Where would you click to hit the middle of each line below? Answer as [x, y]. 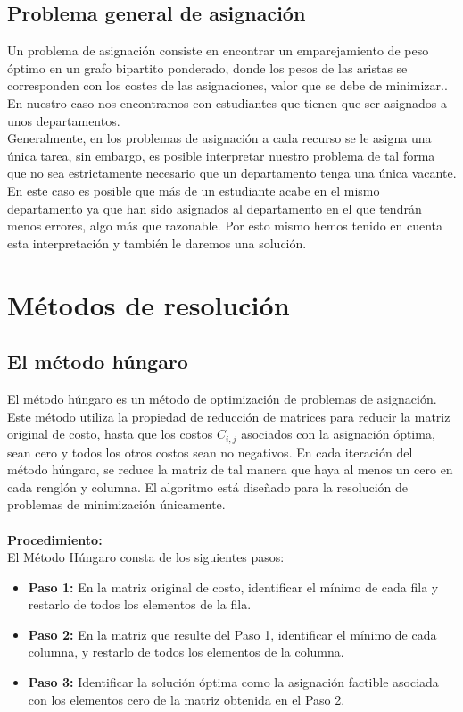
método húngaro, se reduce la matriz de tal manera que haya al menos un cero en [230, 469]
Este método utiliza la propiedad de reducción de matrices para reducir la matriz [229, 416]
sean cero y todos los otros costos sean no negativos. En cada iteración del [210, 452]
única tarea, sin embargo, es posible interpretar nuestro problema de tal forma [221, 155]
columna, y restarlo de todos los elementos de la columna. [186, 652]
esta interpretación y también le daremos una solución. [157, 243]
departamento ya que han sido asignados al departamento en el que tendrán [215, 208]
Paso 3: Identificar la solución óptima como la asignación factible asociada [233, 682]
